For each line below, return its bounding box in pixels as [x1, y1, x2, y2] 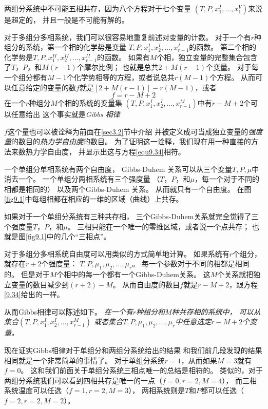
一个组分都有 [4, 71, 47, 82]
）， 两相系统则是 [128, 385, 185, 396]
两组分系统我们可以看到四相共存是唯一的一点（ [4, 375, 162, 385]
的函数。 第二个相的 [189, 42, 257, 52]
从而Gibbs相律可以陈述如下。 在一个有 [4, 306, 133, 317]
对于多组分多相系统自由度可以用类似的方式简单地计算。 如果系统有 [4, 248, 229, 259]
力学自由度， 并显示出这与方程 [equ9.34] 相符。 [32, 146, 185, 157]
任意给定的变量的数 [11, 82, 76, 92]
